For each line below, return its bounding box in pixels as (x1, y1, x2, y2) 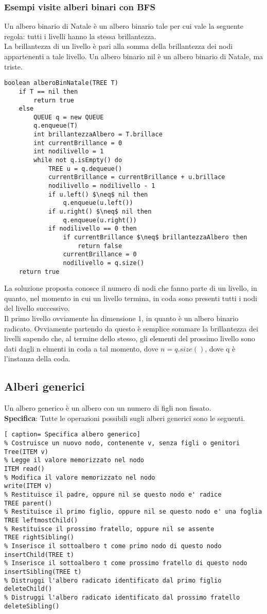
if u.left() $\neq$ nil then (48, 190, 148, 198)
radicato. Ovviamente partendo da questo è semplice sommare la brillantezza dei (4, 323, 258, 334)
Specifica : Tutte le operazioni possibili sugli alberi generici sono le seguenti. (4, 412, 245, 423)
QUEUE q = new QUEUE (33, 113, 104, 121)
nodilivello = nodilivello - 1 (48, 182, 155, 190)
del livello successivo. (4, 303, 70, 313)
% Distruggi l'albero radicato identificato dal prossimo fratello (4, 593, 240, 601)
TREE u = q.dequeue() (48, 165, 122, 172)
